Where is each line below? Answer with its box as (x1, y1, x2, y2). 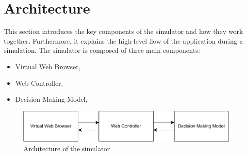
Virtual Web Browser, (15, 61, 81, 71)
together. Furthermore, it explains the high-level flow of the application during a (4, 35, 243, 46)
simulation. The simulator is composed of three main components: (4, 45, 200, 55)
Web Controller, (15, 77, 63, 88)
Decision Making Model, (15, 94, 88, 104)
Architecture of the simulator (23, 143, 110, 153)
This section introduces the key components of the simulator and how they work (4, 26, 243, 36)
